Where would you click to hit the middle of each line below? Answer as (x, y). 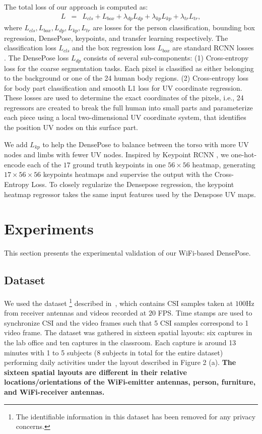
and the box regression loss (114, 48)
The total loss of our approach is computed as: (76, 7)
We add (16, 144)
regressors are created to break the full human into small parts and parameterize (128, 107)
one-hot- (244, 154)
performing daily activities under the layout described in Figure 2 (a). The (120, 362)
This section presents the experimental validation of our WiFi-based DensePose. (127, 253)
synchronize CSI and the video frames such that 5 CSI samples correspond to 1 (126, 322)
